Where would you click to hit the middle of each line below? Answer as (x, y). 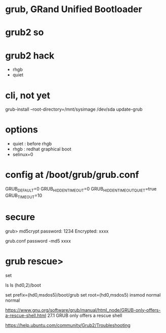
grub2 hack (30, 55)
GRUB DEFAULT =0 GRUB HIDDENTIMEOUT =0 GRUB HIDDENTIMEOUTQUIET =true (81, 189)
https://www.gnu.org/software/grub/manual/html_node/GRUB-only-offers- (83, 310)
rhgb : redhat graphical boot (42, 149)
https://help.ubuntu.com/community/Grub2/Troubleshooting (68, 325)
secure (20, 217)
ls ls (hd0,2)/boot (23, 285)
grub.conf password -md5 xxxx (38, 241)
